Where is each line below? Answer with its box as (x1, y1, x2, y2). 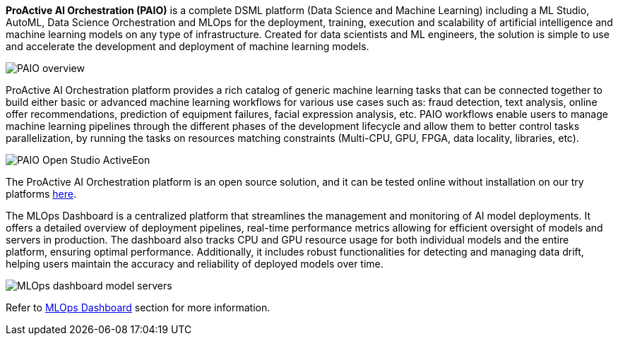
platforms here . (6, 188, 76, 200)
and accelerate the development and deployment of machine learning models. (6, 40, 369, 52)
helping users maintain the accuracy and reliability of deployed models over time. (6, 258, 384, 270)
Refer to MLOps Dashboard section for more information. (6, 301, 271, 313)
